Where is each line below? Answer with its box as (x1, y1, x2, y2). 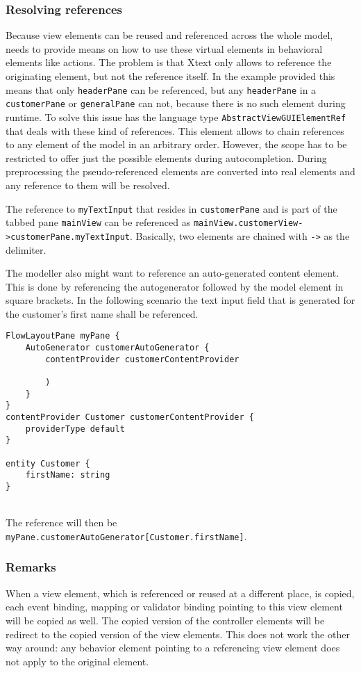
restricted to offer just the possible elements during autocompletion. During (6, 150, 327, 165)
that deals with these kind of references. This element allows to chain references (6, 123, 344, 138)
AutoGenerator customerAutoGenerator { (25, 343, 210, 353)
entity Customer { (6, 458, 90, 469)
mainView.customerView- (193, 218, 303, 229)
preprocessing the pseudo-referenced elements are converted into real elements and (6, 164, 355, 179)
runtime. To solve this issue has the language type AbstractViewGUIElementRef (6, 109, 346, 124)
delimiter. (6, 242, 47, 257)
